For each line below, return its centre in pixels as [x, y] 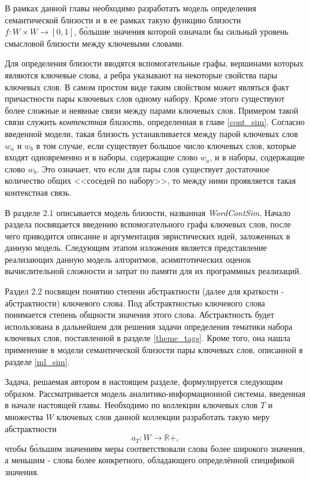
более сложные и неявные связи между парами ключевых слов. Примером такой [152, 110]
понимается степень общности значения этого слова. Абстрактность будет [140, 315]
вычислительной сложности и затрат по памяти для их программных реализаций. [153, 271]
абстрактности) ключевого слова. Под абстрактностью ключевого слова [135, 303]
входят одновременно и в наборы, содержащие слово [101, 157]
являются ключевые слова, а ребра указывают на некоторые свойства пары [141, 75]
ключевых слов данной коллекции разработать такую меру [163, 417]
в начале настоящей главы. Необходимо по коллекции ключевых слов [131, 405]
